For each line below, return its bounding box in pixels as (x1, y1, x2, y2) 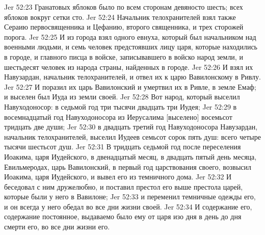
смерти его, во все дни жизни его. (4, 221, 110, 232)
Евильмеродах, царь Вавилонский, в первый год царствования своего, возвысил (4, 161, 252, 172)
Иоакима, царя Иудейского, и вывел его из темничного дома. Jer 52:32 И (4, 171, 232, 182)
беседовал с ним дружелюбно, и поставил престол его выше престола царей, (4, 181, 243, 192)
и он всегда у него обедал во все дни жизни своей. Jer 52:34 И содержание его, (4, 201, 252, 212)
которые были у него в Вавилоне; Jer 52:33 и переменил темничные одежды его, (4, 191, 256, 202)
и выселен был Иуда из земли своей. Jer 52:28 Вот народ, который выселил (4, 91, 240, 102)
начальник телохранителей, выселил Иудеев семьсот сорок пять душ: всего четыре (4, 131, 261, 142)
